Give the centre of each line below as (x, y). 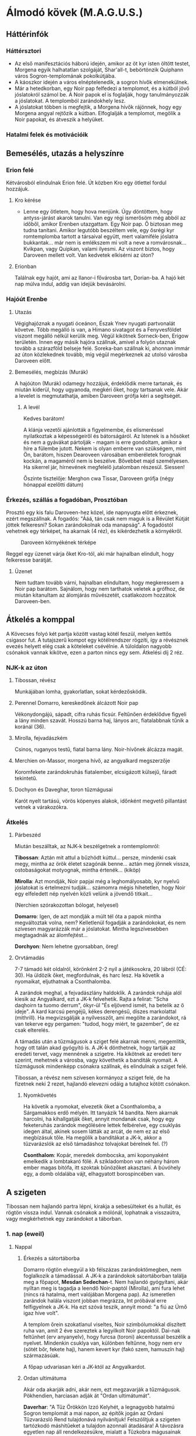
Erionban (25, 267)
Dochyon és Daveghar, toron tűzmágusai (63, 790)
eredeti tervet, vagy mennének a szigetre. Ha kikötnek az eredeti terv (98, 1054)
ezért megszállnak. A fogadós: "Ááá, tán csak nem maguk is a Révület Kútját (98, 519)
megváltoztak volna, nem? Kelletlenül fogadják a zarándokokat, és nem (100, 923)
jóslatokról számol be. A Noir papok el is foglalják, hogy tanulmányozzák (102, 94)
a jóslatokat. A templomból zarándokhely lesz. (70, 101)
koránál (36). (30, 727)
